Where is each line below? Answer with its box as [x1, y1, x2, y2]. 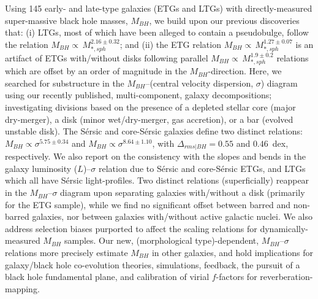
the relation [5, 37, 48, 50]
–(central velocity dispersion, [145, 76, 254, 89]
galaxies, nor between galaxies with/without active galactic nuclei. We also [32, 210, 312, 223]
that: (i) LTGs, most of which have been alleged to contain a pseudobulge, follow [5, 26, 309, 39]
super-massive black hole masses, [5, 14, 128, 26]
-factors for [216, 270, 257, 283]
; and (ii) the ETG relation [119, 37, 221, 50]
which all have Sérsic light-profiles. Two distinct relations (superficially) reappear [5, 174, 309, 187]
